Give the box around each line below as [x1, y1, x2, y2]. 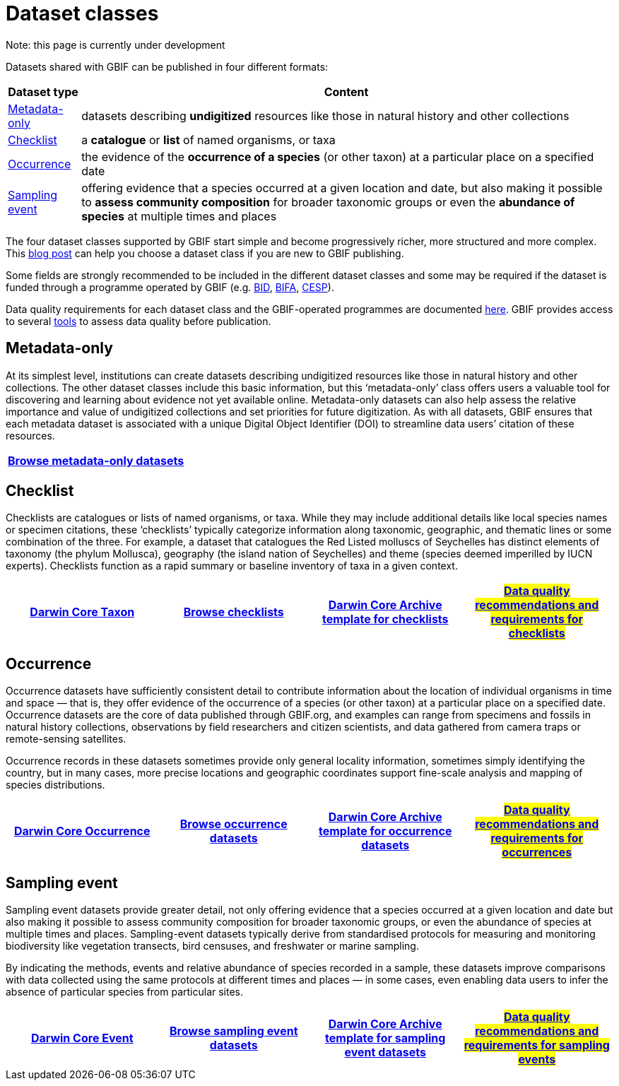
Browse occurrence [179, 817, 288, 832]
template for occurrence [318, 824, 452, 839]
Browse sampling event [169, 1024, 298, 1039]
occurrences [502, 845, 572, 860]
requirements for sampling [464, 1038, 610, 1053]
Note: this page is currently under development [6, 38, 225, 51]
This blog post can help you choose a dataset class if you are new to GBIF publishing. [6, 247, 404, 259]
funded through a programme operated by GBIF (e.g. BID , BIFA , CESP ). [6, 281, 334, 293]
